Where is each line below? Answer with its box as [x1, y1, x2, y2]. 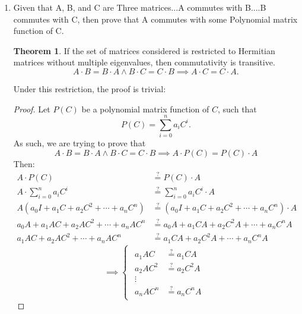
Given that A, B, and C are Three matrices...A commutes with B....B [13, 1, 266, 13]
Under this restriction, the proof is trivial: [13, 82, 166, 95]
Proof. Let [13, 102, 50, 115]
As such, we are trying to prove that [13, 137, 146, 149]
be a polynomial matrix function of [81, 102, 209, 115]
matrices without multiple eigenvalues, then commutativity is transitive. [13, 56, 275, 68]
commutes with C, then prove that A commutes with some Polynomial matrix [13, 12, 298, 25]
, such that [218, 102, 257, 115]
